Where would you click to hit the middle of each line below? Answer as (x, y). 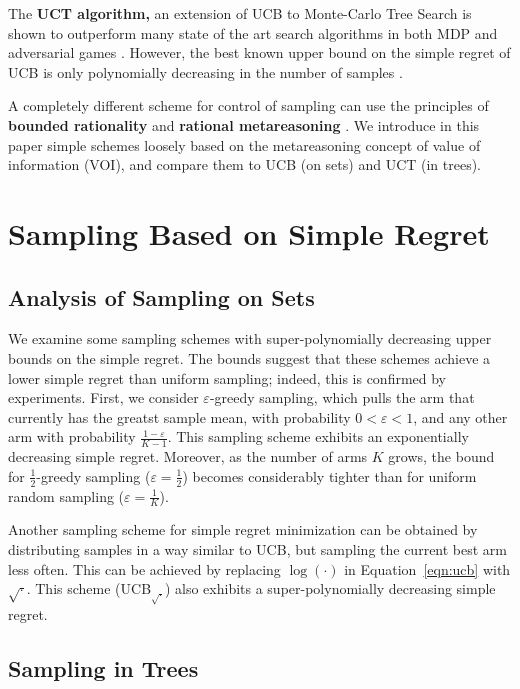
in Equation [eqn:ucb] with (427, 568)
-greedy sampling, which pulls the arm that (342, 397)
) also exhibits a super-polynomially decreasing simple (330, 588)
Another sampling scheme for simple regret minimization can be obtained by (243, 529)
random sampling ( (66, 495)
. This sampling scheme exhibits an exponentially (318, 436)
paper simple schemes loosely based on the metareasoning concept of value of (244, 144)
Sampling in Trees (103, 667)
